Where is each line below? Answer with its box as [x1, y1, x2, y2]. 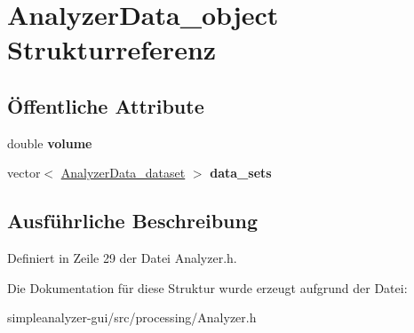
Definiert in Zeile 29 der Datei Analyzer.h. [7, 249, 237, 267]
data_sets [210, 163, 272, 182]
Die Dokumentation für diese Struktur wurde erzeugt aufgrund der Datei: [7, 278, 408, 297]
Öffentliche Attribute [7, 91, 204, 119]
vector [7, 163, 41, 182]
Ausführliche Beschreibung [7, 207, 258, 234]
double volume [7, 133, 92, 152]
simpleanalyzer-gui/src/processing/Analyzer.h [7, 308, 257, 327]
